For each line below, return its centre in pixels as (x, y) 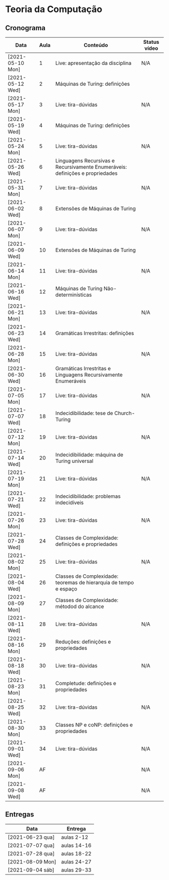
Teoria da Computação (54, 9)
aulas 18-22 (76, 853)
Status (151, 42)
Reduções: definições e (83, 642)
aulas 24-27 (76, 861)
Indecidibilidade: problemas (88, 496)
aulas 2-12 (75, 837)
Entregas (20, 815)
